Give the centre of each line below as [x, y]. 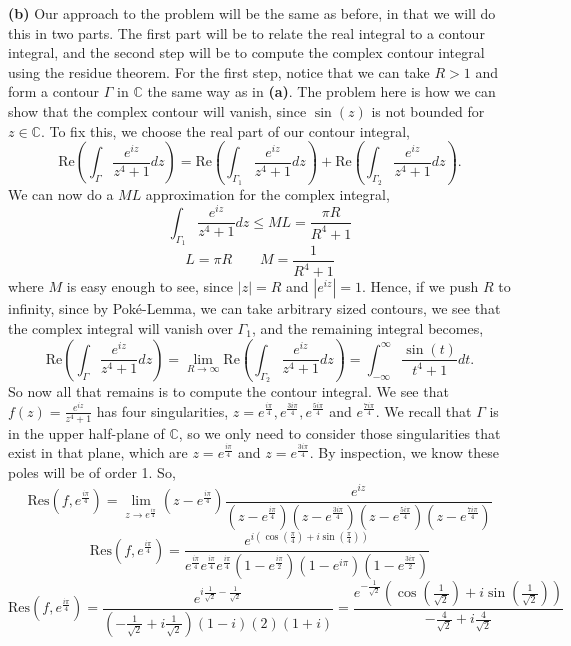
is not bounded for [428, 110]
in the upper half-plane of [86, 432]
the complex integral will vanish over [120, 327]
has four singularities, [162, 410]
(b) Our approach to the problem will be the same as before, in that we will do [252, 13]
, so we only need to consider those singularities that [339, 432]
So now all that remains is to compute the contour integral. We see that [228, 391]
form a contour [54, 91]
